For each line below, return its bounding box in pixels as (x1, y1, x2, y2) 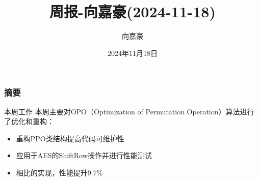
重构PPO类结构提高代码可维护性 (16, 133, 124, 143)
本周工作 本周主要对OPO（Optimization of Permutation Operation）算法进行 (4, 106, 254, 116)
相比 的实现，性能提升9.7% (16, 167, 103, 177)
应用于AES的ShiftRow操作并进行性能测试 (16, 150, 152, 161)
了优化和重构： (4, 116, 54, 127)
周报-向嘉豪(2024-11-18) (49, 1, 216, 22)
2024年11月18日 (108, 47, 158, 58)
